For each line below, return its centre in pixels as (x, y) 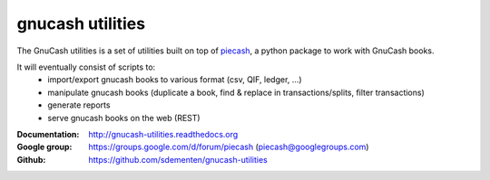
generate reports (79, 105)
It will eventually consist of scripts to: (86, 67)
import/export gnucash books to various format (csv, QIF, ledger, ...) (175, 80)
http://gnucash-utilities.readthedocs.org (163, 134)
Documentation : (48, 134)
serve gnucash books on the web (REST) (124, 118)
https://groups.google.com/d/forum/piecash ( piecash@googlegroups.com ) (229, 147)
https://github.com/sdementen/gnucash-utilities (178, 159)
